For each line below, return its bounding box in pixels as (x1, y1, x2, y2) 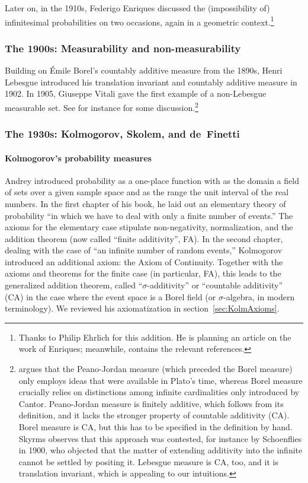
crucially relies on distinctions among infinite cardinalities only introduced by (18, 386, 300, 398)
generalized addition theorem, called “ (5, 279, 143, 291)
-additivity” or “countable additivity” (147, 279, 283, 291)
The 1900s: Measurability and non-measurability (5, 40, 241, 55)
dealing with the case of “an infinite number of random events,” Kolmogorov (5, 244, 283, 256)
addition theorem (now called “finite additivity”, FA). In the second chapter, (5, 232, 283, 244)
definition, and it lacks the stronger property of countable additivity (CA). (18, 409, 290, 421)
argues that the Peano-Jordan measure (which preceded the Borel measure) (18, 363, 293, 375)
